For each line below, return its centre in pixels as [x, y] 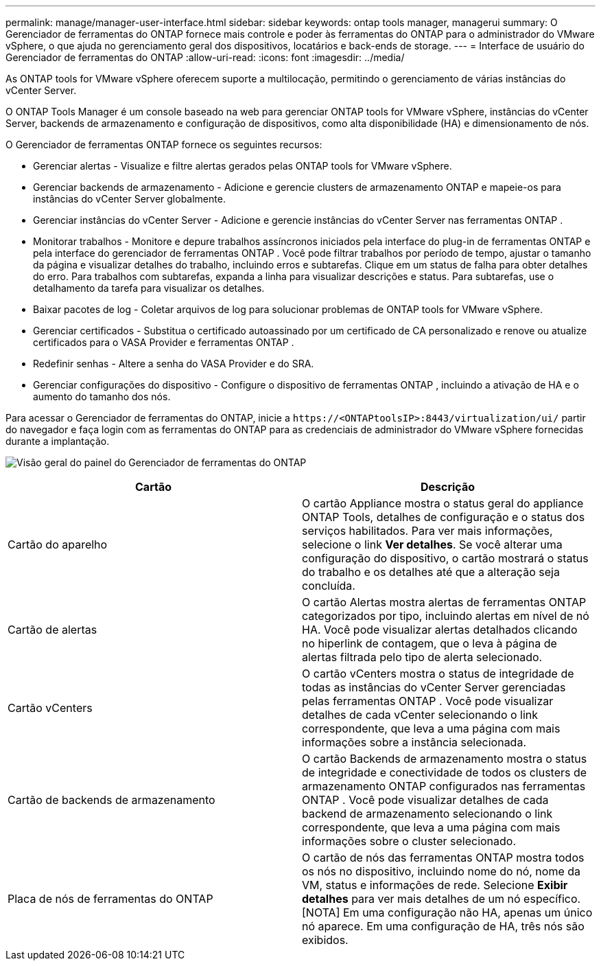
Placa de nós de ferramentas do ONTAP [110, 899]
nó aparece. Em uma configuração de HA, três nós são [443, 926]
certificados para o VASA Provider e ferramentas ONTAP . [164, 342]
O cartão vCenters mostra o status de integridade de [438, 674]
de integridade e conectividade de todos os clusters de [445, 772]
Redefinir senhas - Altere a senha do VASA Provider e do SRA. [174, 364]
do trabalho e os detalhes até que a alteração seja [431, 572]
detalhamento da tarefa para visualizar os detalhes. [149, 288]
